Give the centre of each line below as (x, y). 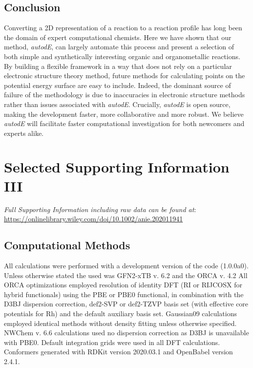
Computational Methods (67, 245)
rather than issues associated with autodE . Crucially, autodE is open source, (117, 104)
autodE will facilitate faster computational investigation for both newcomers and (124, 123)
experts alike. (24, 133)
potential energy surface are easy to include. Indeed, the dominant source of (117, 85)
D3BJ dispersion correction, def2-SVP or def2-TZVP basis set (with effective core (126, 304)
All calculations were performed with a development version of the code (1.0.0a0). (126, 266)
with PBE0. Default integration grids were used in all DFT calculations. (112, 342)
